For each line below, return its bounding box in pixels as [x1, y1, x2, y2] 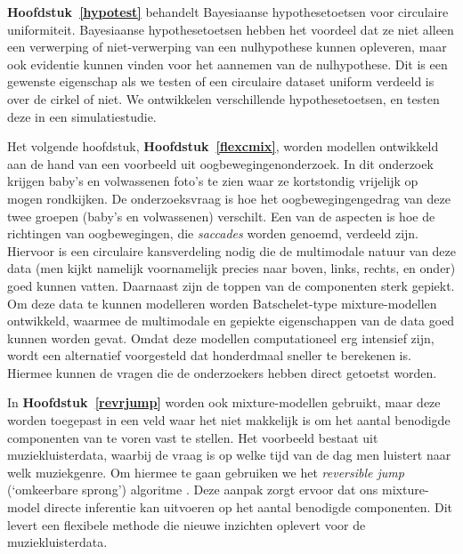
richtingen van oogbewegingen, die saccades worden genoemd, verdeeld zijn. [7, 224, 418, 243]
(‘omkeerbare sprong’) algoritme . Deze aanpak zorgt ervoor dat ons [7, 480, 378, 499]
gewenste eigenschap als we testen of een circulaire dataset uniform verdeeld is [7, 72, 435, 91]
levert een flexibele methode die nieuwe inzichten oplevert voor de [7, 515, 366, 534]
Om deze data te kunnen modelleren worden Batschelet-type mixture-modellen [7, 293, 437, 312]
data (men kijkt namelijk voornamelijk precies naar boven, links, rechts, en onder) [7, 259, 456, 277]
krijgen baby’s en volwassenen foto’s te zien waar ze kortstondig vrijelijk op [7, 172, 418, 190]
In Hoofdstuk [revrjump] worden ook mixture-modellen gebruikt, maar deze [7, 393, 441, 412]
